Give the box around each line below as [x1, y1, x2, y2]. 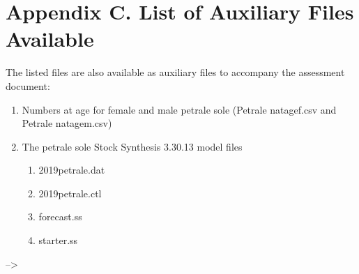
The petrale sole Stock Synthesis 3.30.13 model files [22, 139, 243, 153]
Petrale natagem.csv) [22, 116, 112, 130]
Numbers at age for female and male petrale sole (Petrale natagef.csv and [22, 102, 337, 116]
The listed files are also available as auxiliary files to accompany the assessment [6, 65, 345, 79]
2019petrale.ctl [38, 185, 102, 200]
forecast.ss [38, 209, 82, 224]
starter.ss [38, 233, 78, 248]
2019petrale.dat [38, 162, 105, 177]
